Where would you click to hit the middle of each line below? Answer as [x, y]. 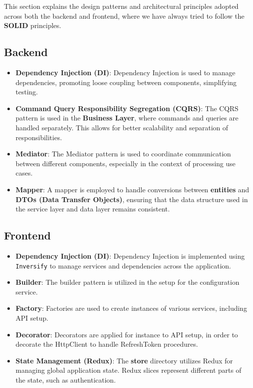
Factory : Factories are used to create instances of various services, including [131, 308]
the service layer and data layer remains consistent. [93, 209]
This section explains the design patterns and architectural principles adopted [121, 6]
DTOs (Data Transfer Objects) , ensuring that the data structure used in [132, 199]
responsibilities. [39, 137]
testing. [27, 92]
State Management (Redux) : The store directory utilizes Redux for [124, 360]
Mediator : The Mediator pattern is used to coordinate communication [123, 154]
